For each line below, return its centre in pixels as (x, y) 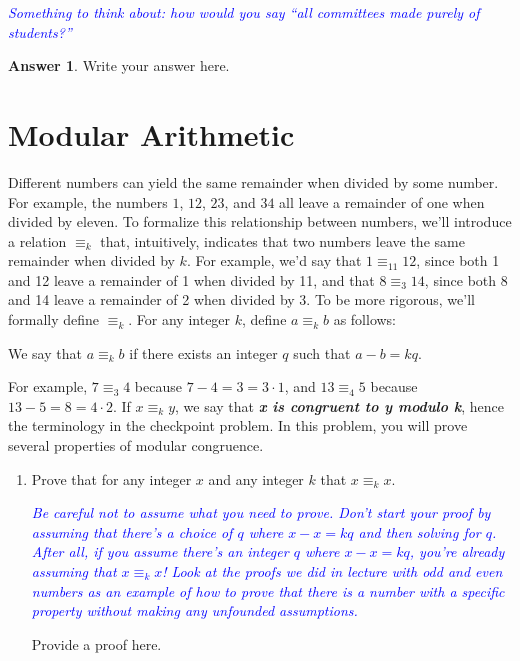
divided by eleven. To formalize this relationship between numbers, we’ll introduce (260, 221)
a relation (37, 240)
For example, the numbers (88, 201)
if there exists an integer (203, 352)
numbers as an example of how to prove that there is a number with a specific (268, 590)
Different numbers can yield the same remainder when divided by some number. (253, 181)
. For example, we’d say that (274, 260)
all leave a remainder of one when (382, 201)
